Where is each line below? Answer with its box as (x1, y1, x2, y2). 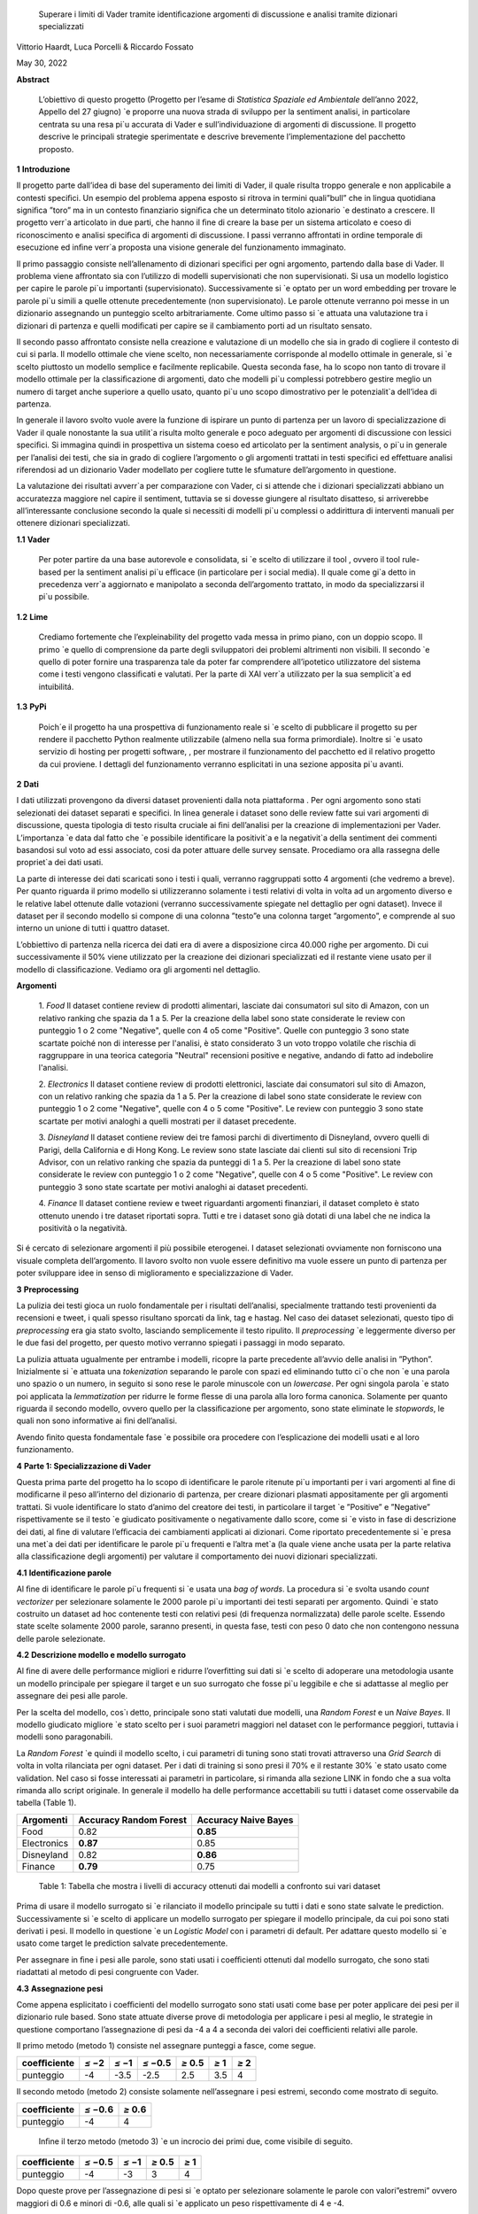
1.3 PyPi (16, 701, 47, 712)
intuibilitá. (38, 681, 74, 692)
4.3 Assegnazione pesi (16, 1983, 104, 1993)
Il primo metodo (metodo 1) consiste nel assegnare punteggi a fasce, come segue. (16, 2040, 316, 2051)
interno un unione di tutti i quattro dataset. (16, 923, 170, 933)
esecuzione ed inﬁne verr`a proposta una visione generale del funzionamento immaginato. (16, 242, 347, 252)
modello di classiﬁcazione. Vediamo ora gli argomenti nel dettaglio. (16, 964, 261, 974)
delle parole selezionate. (16, 1633, 106, 1644)
